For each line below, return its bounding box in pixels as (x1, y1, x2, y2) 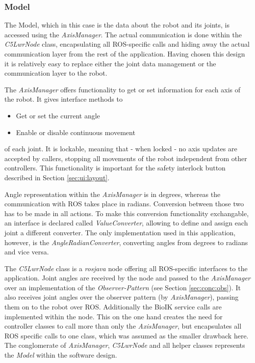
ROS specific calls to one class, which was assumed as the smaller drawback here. (4, 330, 249, 340)
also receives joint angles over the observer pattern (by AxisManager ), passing (4, 292, 239, 302)
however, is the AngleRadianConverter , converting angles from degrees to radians (4, 237, 248, 247)
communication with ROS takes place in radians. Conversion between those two (4, 198, 244, 209)
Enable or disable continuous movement (16, 127, 135, 137)
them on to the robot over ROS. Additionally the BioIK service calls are (4, 302, 222, 312)
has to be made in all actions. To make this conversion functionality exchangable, (4, 208, 249, 218)
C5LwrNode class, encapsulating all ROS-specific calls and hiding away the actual (4, 39, 250, 49)
